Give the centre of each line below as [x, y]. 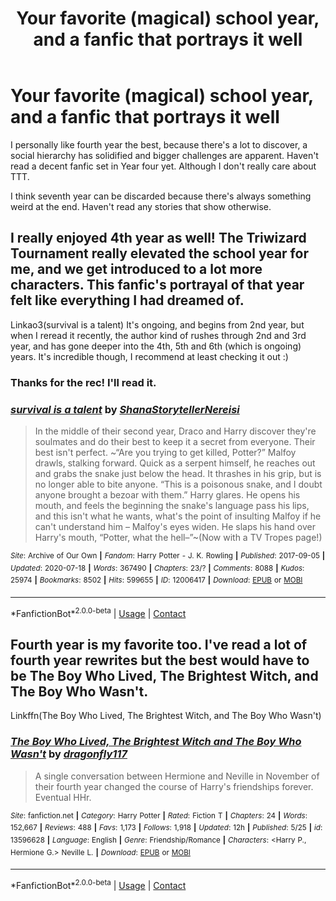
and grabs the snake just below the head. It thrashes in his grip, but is [178, 473]
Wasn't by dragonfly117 [69, 754]
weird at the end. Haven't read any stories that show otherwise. [141, 206]
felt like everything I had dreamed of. [127, 300]
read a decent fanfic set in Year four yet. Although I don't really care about [163, 166]
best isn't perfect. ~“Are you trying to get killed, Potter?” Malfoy [165, 452]
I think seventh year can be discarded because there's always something [161, 196]
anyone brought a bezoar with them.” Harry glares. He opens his [167, 494]
